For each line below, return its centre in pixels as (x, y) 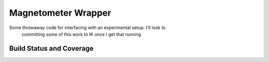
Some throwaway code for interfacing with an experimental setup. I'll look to (87, 28)
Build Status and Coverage (52, 48)
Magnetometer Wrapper (60, 13)
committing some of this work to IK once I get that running (81, 34)
